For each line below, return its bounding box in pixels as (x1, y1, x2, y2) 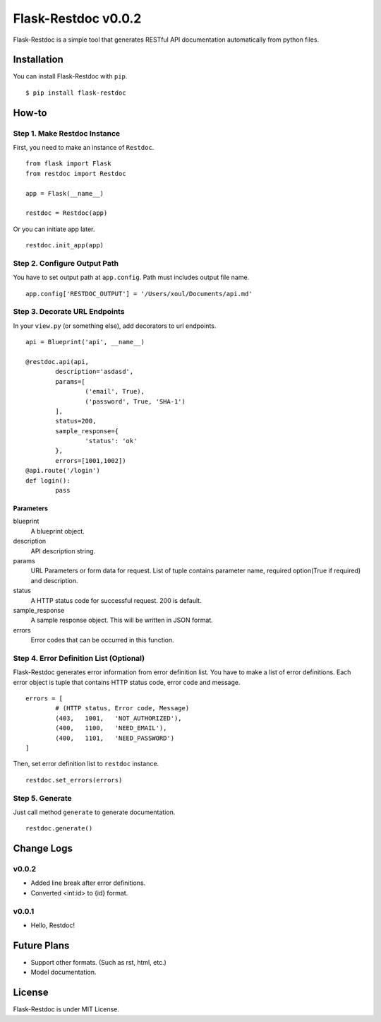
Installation (13, 54, 64, 66)
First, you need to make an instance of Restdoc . (13, 143, 155, 151)
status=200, (55, 417, 97, 425)
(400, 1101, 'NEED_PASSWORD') (55, 734, 175, 742)
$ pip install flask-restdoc (25, 88, 126, 97)
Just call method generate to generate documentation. (13, 808, 176, 816)
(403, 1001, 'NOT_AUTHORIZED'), (55, 714, 183, 722)
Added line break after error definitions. (30, 879, 146, 887)
